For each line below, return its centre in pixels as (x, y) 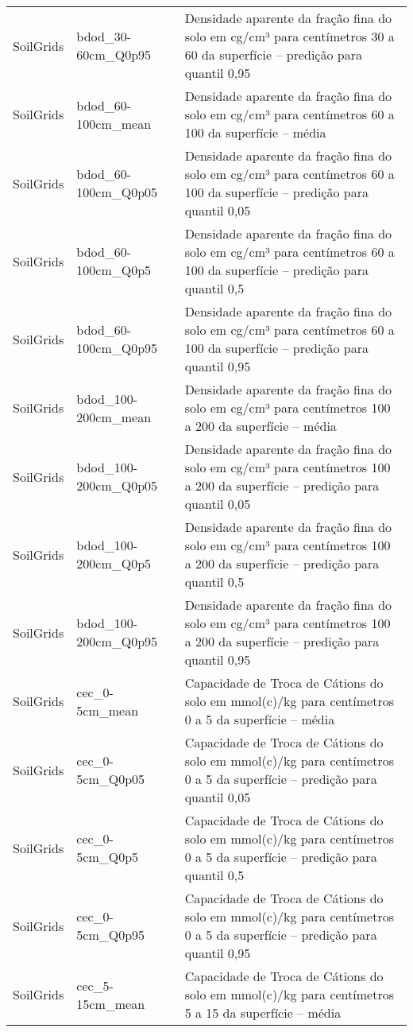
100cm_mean (114, 123)
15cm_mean (111, 1003)
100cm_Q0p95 (117, 348)
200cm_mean (114, 417)
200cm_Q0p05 (117, 485)
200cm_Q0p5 (114, 563)
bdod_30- (104, 36)
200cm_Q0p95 (117, 641)
